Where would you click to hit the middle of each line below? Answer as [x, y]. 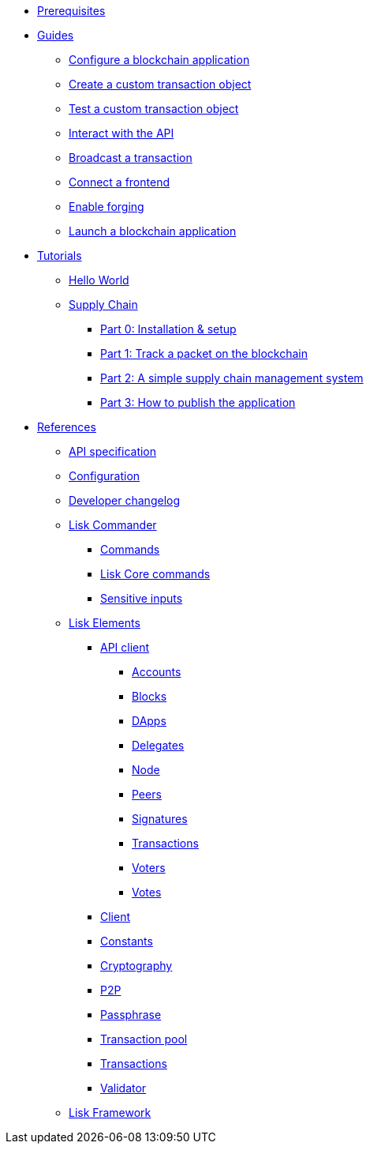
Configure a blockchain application [159, 60]
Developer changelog [125, 500]
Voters [149, 868]
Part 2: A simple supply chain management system [232, 378]
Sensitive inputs [142, 598]
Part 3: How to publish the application [198, 402]
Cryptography [136, 966]
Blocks [149, 696]
